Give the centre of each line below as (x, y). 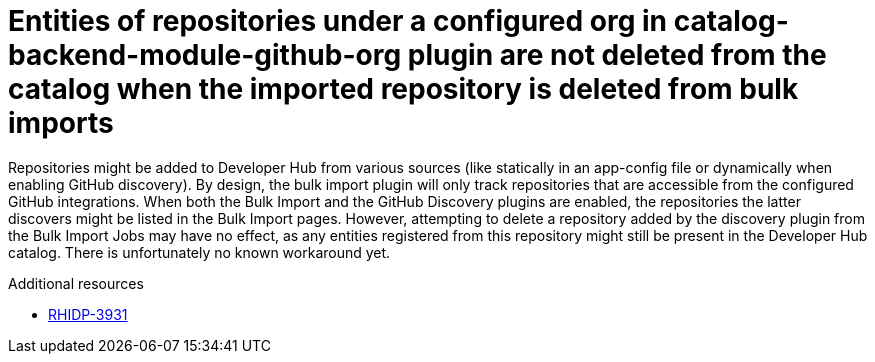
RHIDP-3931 (88, 314)
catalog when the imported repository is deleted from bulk (403, 89)
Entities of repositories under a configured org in (337, 21)
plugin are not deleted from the (617, 55)
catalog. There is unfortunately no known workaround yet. (199, 252)
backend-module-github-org (205, 55)
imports (61, 123)
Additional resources (76, 283)
